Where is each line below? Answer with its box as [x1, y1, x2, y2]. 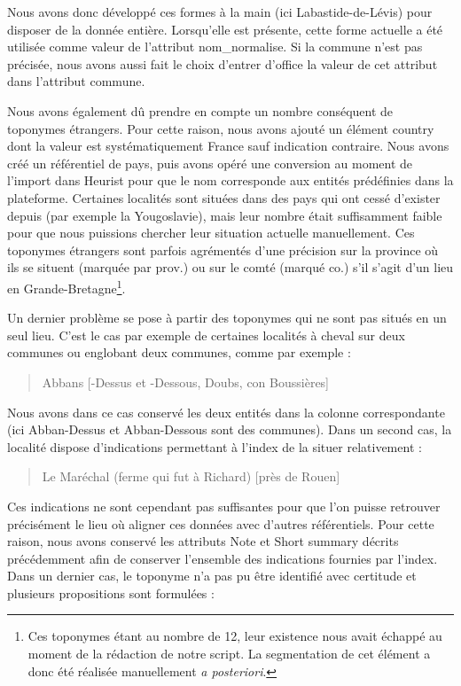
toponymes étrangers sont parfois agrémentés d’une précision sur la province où [7, 240, 439, 259]
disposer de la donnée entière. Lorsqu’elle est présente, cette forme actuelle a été [7, 19, 443, 38]
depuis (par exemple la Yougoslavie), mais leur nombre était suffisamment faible [7, 206, 442, 224]
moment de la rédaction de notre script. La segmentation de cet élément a [27, 644, 431, 663]
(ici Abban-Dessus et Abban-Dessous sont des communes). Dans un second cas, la [7, 420, 452, 439]
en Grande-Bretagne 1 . [7, 276, 126, 297]
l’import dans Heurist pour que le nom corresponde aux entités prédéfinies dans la [7, 171, 454, 190]
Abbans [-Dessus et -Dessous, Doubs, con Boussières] [42, 372, 330, 391]
